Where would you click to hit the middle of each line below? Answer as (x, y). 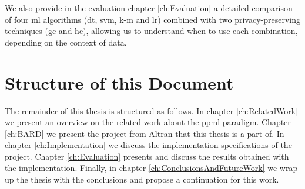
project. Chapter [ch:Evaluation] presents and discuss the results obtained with (147, 156)
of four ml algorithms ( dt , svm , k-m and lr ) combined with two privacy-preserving (152, 19)
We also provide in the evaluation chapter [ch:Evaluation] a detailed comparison (149, 8)
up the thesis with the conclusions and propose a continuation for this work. (142, 179)
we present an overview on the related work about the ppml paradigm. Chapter (148, 122)
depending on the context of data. (66, 42)
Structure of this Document (119, 82)
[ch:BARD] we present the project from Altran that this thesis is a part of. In (145, 133)
